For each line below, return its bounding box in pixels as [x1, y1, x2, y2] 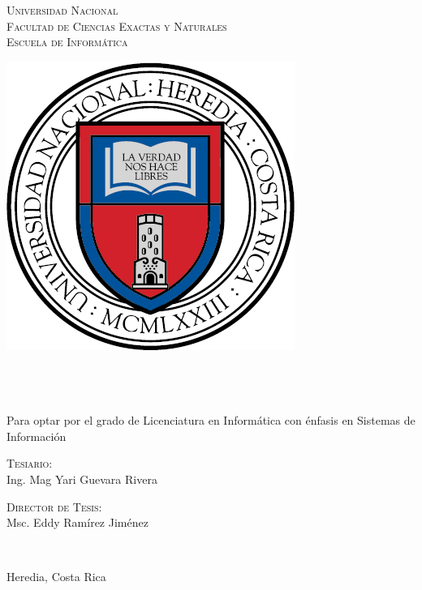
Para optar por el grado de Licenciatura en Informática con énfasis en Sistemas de [6, 412, 416, 429]
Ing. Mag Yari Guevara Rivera [6, 470, 157, 487]
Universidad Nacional [6, 2, 118, 18]
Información [6, 427, 67, 444]
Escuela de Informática [6, 33, 128, 50]
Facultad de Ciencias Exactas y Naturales [6, 17, 227, 34]
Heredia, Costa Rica [6, 568, 106, 585]
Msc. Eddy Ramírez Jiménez [6, 514, 149, 531]
